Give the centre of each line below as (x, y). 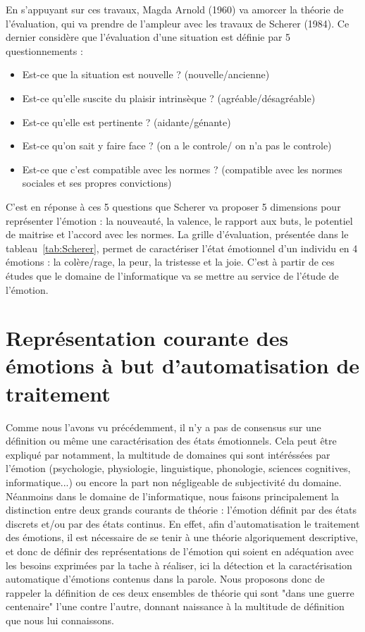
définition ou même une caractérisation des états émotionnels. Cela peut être (171, 441)
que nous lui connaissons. (60, 620)
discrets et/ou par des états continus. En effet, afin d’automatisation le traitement (183, 523)
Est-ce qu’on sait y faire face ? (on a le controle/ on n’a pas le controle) (177, 145)
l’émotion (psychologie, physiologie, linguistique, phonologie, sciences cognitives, (178, 468)
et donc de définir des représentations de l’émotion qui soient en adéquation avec (180, 551)
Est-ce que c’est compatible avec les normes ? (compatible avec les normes (182, 169)
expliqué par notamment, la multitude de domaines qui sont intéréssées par (168, 454)
